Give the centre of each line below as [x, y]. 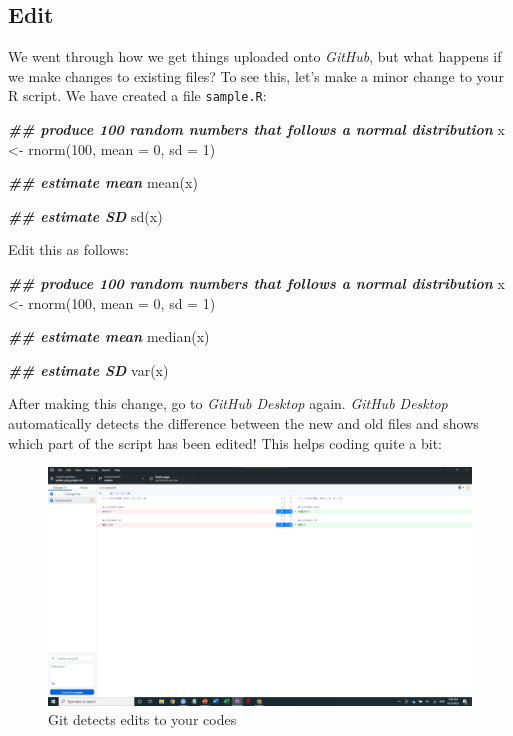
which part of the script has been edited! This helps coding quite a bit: [225, 442]
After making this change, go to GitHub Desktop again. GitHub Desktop [228, 403]
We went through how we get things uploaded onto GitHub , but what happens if [255, 56]
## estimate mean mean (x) [103, 182]
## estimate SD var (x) [88, 369]
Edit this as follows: [68, 249]
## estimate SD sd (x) [85, 215]
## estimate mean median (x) [109, 336]
